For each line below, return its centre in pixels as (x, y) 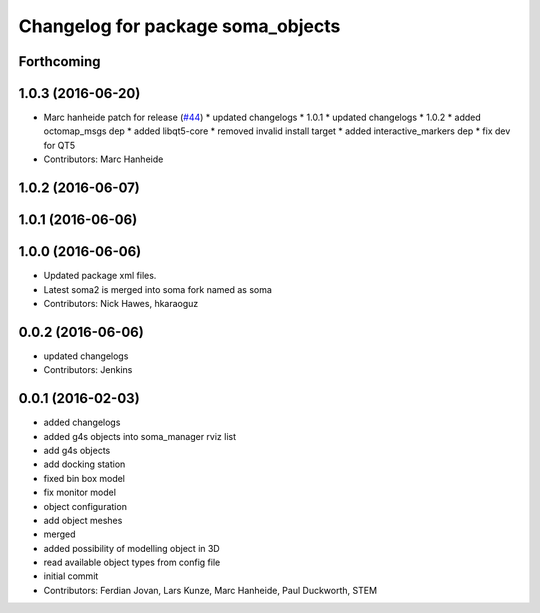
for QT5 (59, 145)
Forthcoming (59, 61)
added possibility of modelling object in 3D (131, 548)
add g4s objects (77, 450)
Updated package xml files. (100, 276)
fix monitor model (80, 492)
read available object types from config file (132, 562)
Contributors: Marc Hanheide (103, 159)
